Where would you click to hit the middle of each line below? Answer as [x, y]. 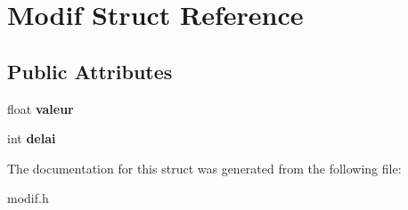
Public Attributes [90, 71]
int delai [32, 138]
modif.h [28, 198]
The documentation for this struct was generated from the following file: [204, 168]
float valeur [41, 108]
